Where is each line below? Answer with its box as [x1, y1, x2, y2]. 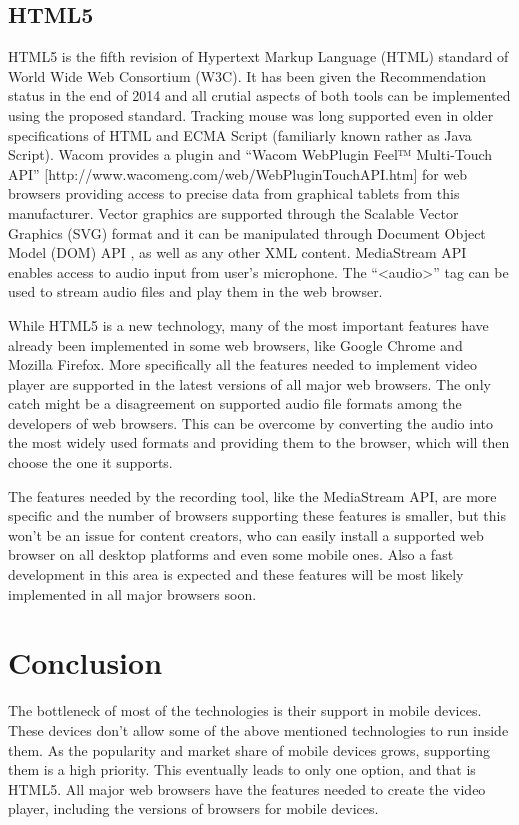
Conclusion [8, 642, 163, 683]
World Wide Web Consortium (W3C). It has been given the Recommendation [8, 65, 486, 86]
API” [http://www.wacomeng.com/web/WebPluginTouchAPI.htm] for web [8, 163, 468, 184]
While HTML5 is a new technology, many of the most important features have [8, 314, 489, 335]
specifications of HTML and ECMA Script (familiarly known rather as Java [8, 124, 472, 145]
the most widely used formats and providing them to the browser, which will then [8, 432, 510, 453]
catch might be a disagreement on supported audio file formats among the [8, 393, 462, 414]
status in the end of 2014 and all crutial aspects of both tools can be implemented [8, 85, 511, 106]
